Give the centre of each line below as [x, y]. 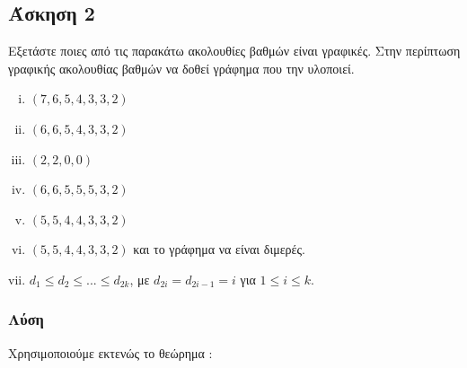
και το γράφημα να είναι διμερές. [219, 249]
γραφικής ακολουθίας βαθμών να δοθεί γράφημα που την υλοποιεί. [181, 68]
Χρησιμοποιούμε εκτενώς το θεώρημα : [110, 352]
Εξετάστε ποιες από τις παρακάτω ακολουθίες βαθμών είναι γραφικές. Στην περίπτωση [234, 51]
